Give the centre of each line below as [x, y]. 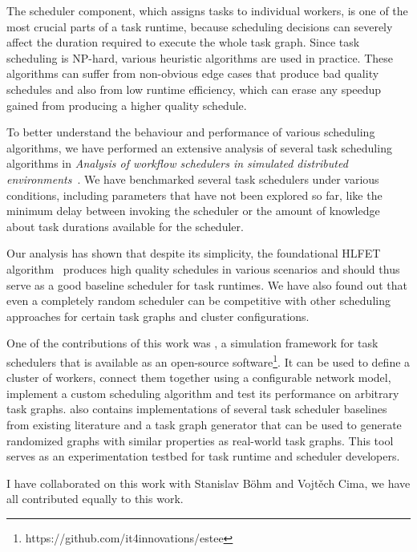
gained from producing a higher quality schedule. [127, 105]
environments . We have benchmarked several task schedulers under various [193, 179]
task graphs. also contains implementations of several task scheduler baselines [197, 409]
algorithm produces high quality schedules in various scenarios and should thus [203, 268]
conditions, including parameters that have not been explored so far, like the [194, 195]
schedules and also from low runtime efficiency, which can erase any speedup [194, 89]
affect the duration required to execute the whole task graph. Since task [183, 42]
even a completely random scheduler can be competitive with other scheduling [198, 300]
